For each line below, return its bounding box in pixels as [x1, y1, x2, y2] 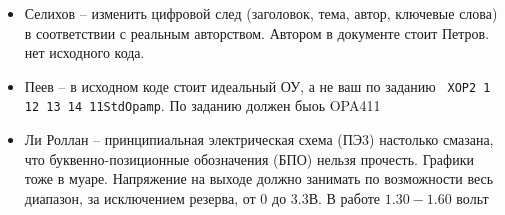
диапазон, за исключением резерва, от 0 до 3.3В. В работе [24, 187, 381, 208]
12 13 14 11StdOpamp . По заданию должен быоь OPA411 [24, 95, 381, 116]
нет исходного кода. [24, 42, 145, 63]
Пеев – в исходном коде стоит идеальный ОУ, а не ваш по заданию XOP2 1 [24, 75, 491, 96]
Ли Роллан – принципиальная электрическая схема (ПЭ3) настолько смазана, [24, 129, 494, 150]
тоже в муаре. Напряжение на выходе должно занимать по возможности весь [24, 168, 494, 189]
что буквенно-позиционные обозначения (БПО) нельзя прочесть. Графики [24, 148, 474, 169]
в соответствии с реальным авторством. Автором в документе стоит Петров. [24, 22, 490, 43]
